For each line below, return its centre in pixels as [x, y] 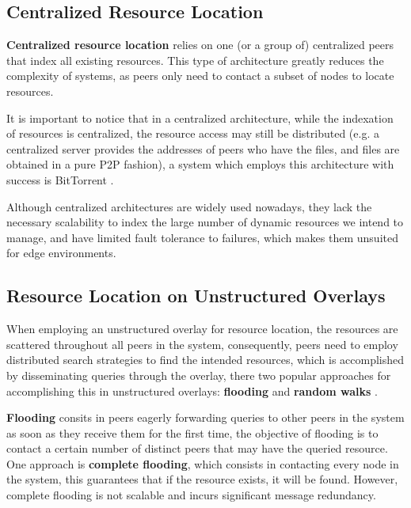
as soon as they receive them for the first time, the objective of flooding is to [192, 432]
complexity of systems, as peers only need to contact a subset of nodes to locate [200, 76]
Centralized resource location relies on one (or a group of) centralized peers [200, 45]
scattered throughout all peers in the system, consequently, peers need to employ [202, 344]
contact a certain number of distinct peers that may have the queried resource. [197, 448]
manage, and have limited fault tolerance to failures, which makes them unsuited [202, 237]
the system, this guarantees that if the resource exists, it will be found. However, [202, 479]
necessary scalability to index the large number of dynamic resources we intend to [205, 222]
